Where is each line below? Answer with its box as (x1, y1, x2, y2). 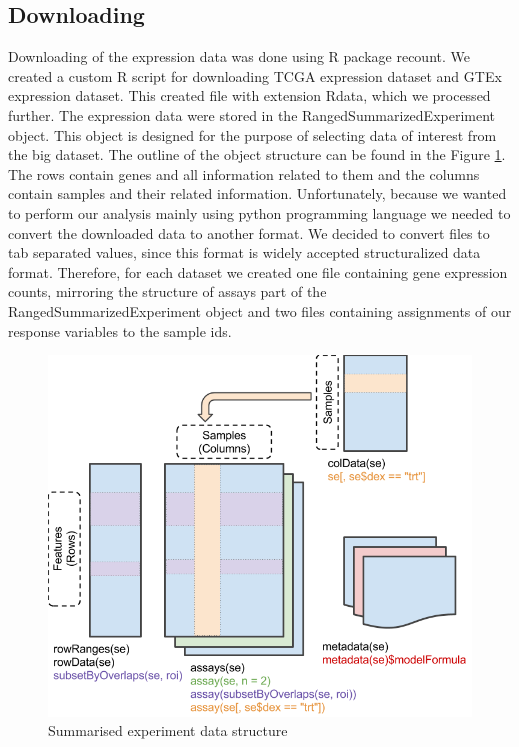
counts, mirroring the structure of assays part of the (8, 281, 327, 302)
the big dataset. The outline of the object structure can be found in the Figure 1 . (8, 144, 506, 165)
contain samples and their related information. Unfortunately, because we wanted (8, 183, 507, 204)
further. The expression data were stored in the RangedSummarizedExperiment (8, 104, 496, 125)
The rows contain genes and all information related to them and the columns (8, 163, 480, 184)
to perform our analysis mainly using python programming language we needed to (8, 202, 511, 223)
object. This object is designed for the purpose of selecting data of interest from (8, 124, 497, 145)
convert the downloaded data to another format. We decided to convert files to (8, 222, 490, 243)
